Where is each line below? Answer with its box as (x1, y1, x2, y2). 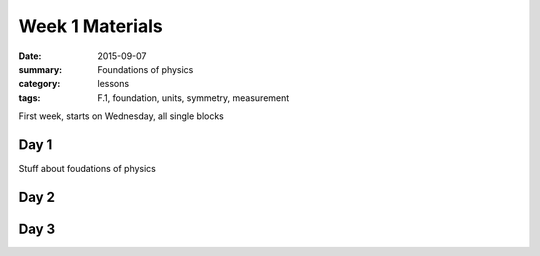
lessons (97, 78, 130, 90)
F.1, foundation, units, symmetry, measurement (97, 91, 290, 104)
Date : (18, 50, 42, 62)
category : (18, 78, 61, 90)
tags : (18, 91, 41, 104)
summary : (18, 63, 63, 75)
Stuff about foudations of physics (18, 163, 157, 175)
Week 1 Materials (18, 15, 164, 37)
